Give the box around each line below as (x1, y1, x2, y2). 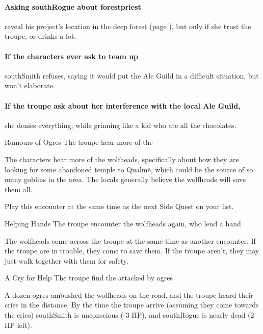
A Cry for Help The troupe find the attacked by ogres (5, 272, 173, 283)
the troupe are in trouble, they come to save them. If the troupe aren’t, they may (5, 245, 259, 256)
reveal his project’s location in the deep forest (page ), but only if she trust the (5, 20, 251, 31)
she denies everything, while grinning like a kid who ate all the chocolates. (5, 119, 236, 130)
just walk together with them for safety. (5, 255, 128, 266)
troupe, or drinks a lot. (5, 31, 76, 41)
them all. (5, 184, 33, 194)
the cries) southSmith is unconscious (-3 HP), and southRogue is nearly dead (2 (5, 310, 254, 320)
